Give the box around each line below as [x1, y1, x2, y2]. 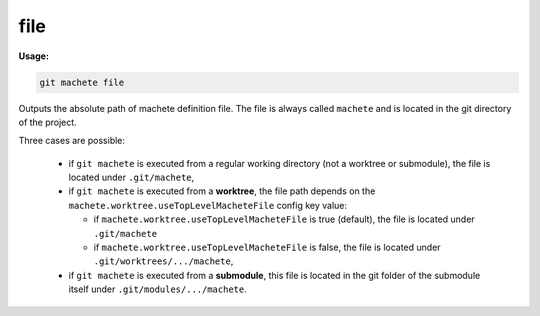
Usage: [18, 50, 50, 62]
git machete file [39, 76, 125, 88]
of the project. [18, 116, 77, 128]
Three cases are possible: [18, 135, 125, 147]
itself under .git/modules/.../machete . [68, 283, 247, 295]
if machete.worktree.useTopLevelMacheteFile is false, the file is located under [93, 241, 441, 254]
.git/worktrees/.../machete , [93, 255, 234, 267]
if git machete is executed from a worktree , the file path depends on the [68, 185, 376, 197]
